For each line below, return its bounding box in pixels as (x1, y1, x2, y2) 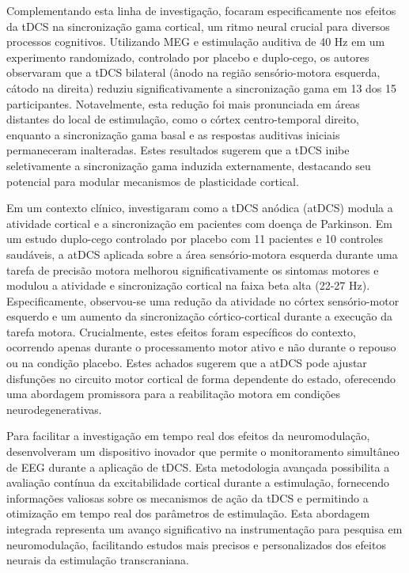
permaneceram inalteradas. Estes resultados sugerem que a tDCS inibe (6, 142, 350, 158)
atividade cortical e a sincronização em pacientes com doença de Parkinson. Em (6, 214, 392, 231)
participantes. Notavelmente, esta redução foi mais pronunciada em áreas (6, 95, 360, 112)
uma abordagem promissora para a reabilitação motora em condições (6, 385, 341, 402)
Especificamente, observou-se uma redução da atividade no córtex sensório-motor (6, 292, 400, 309)
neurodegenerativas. (6, 400, 102, 417)
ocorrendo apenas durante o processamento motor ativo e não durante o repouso (6, 339, 396, 355)
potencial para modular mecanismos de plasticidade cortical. (6, 173, 299, 189)
